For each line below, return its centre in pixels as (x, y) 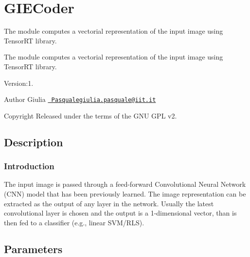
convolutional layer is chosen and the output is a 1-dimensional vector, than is (120, 213)
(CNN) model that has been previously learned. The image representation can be (125, 193)
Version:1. (19, 83)
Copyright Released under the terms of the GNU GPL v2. (90, 115)
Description (34, 142)
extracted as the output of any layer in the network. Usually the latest (109, 203)
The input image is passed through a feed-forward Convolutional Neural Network (125, 184)
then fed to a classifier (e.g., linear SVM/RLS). (74, 222)
